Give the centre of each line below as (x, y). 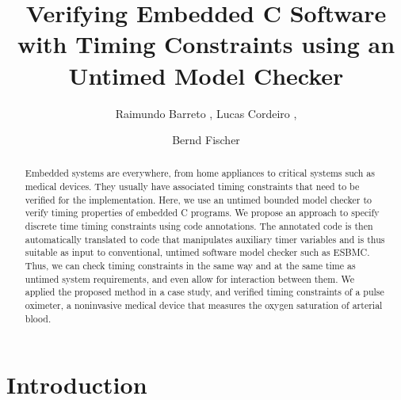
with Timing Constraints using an (206, 44)
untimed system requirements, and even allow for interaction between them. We (189, 278)
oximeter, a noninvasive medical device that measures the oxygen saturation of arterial (204, 305)
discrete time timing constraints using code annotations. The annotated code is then (199, 226)
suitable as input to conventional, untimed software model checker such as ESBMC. (197, 252)
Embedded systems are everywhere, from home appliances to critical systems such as (200, 173)
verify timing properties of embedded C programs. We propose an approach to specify (202, 213)
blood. (38, 318)
